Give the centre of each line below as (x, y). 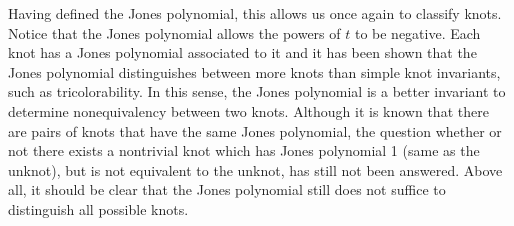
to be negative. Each (417, 32)
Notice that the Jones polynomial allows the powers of (174, 32)
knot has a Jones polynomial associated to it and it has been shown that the (242, 52)
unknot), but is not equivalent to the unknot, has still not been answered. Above (255, 169)
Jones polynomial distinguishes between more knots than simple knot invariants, (254, 71)
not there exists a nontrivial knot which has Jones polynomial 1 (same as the (244, 150)
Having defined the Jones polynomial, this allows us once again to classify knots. (255, 13)
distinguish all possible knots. (98, 208)
